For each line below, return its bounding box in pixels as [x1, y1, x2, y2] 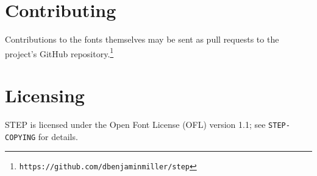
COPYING [5, 133, 36, 142]
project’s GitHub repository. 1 [5, 45, 114, 60]
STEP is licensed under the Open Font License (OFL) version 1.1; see [5, 118, 266, 131]
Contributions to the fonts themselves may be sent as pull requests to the [5, 33, 279, 46]
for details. [38, 130, 78, 143]
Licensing [5, 83, 85, 108]
